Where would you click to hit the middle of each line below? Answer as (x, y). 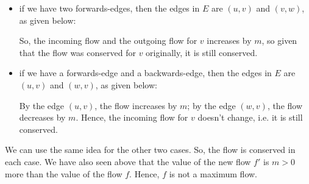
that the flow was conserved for (77, 52)
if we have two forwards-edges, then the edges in (109, 8)
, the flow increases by (136, 105)
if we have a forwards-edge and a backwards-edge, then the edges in (145, 73)
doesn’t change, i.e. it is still (250, 117)
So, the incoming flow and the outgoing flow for (108, 41)
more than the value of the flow (64, 173)
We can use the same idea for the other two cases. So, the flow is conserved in (150, 150)
